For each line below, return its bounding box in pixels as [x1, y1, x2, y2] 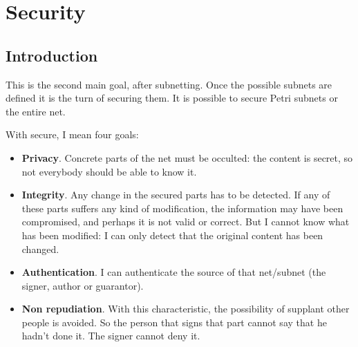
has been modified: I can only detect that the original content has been [21, 227, 323, 242]
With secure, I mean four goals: [6, 127, 139, 142]
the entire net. [6, 104, 66, 118]
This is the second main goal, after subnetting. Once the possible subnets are [6, 77, 332, 91]
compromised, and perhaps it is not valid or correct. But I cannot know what [21, 214, 350, 229]
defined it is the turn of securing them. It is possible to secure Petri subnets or [6, 91, 338, 105]
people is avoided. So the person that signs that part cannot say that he [21, 315, 327, 329]
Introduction [6, 44, 98, 66]
